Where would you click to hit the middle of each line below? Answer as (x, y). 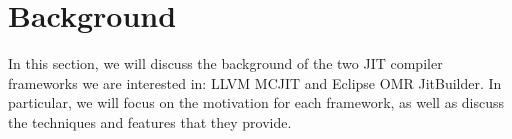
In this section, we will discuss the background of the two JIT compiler (225, 63)
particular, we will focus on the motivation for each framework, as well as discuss (256, 102)
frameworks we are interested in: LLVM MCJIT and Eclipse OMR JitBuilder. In (255, 82)
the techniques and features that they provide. (150, 121)
